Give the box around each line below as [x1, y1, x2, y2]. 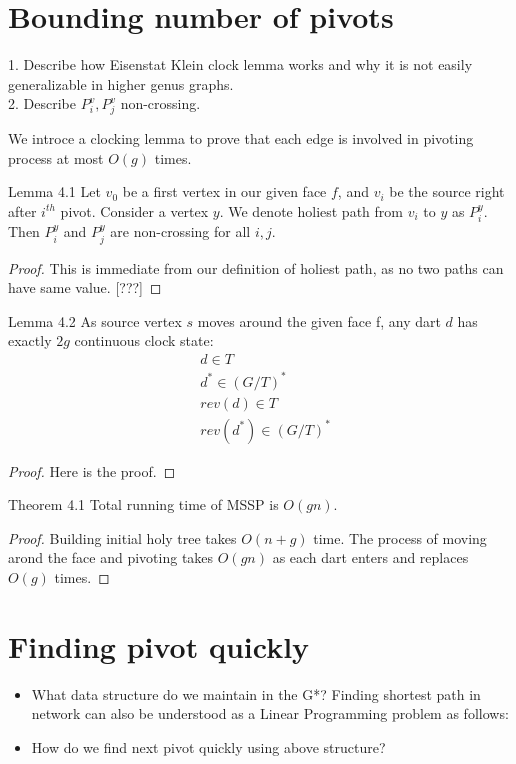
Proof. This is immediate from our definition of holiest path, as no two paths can [8, 257, 504, 278]
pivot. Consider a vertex [60, 200, 209, 221]
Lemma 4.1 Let [8, 181, 101, 202]
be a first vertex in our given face [122, 181, 327, 202]
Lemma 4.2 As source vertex [8, 310, 182, 331]
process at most [8, 147, 104, 168]
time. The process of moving [313, 527, 487, 548]
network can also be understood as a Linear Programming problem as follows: [31, 703, 509, 724]
